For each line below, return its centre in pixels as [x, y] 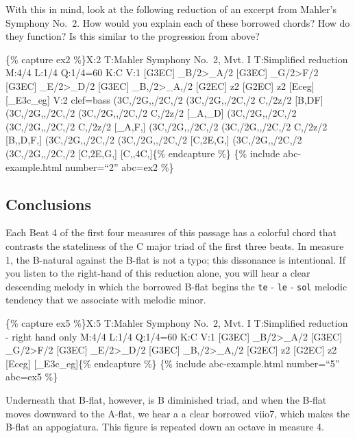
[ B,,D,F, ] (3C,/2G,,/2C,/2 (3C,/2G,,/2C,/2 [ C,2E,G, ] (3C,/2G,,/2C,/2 [154, 140]
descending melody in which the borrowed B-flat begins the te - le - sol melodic [176, 286]
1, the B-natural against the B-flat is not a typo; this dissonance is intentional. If [175, 259]
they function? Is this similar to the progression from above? [133, 36]
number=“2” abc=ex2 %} [120, 166]
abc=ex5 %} [32, 377]
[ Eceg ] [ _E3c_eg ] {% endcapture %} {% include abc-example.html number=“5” [173, 363]
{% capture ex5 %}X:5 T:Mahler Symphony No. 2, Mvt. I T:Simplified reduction [177, 322]
